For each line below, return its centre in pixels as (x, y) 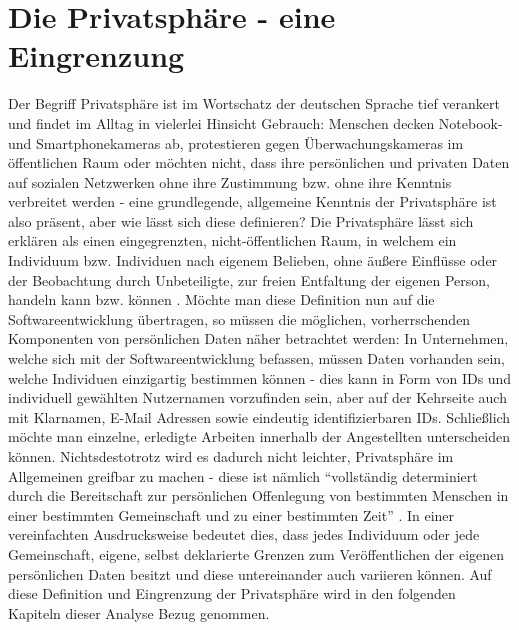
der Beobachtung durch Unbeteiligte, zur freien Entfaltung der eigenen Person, (249, 279)
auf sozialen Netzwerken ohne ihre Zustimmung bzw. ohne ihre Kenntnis (230, 181)
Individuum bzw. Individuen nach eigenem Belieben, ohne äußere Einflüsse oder (253, 260)
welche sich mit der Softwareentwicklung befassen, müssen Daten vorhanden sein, (256, 358)
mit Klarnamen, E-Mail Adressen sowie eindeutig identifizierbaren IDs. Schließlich (259, 416)
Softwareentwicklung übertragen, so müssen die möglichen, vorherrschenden (239, 318)
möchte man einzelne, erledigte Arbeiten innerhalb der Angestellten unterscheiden (259, 436)
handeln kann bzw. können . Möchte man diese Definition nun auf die (221, 299)
